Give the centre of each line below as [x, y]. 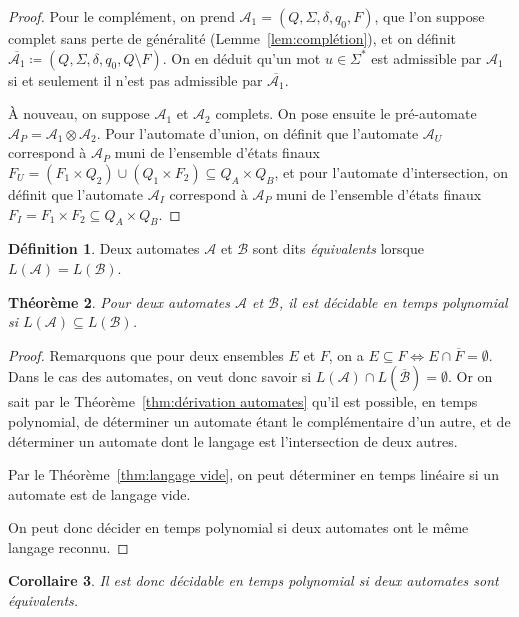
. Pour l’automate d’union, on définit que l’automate [257, 132]
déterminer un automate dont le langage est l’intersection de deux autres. [233, 440]
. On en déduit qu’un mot [241, 57]
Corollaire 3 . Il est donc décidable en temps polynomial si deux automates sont [253, 580]
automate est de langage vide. [99, 493]
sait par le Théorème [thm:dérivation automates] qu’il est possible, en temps [243, 401]
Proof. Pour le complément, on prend [121, 16]
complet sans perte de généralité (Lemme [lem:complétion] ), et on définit [232, 38]
